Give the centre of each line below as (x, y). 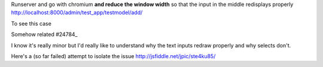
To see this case (31, 23)
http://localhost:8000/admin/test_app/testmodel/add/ (77, 12)
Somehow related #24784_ (44, 34)
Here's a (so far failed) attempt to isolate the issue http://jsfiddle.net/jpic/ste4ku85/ (113, 56)
